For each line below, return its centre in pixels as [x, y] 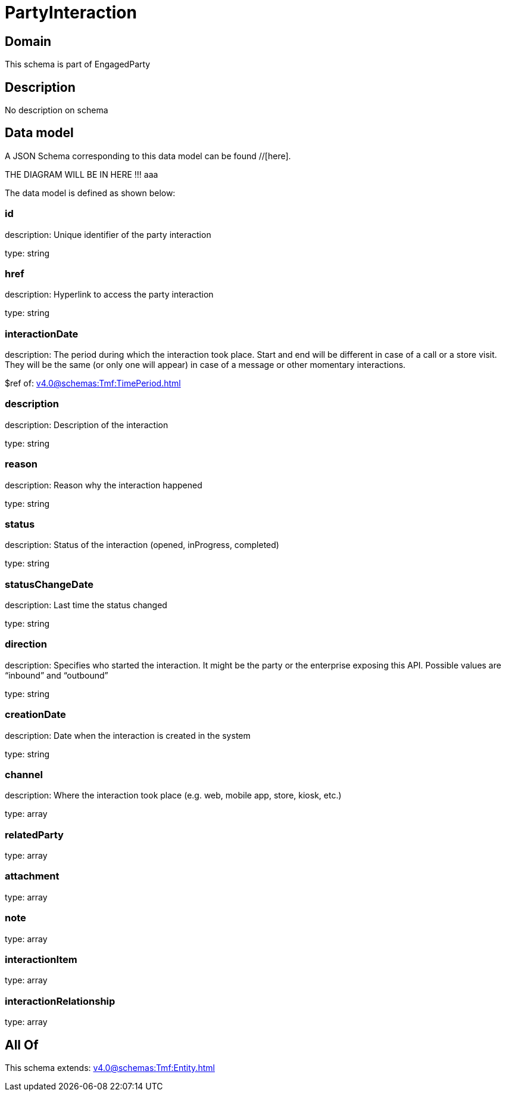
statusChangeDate [49, 584]
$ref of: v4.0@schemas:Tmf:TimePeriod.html [93, 383]
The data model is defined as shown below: [90, 193]
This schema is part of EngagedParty [78, 64]
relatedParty [34, 835]
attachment [32, 876]
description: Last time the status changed [86, 605]
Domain [28, 41]
